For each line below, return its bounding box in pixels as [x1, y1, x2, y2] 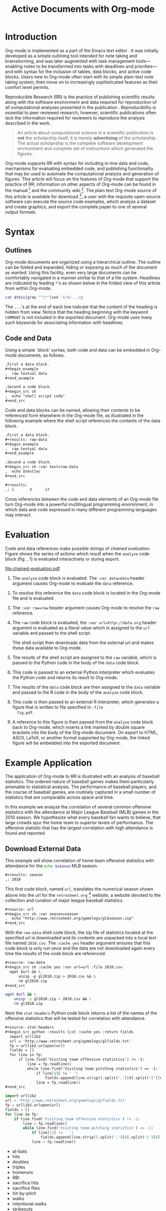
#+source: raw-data [5, 960, 45, 965]
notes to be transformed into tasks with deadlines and [24, 63, 133, 69]
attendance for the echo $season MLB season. [5, 863, 98, 869]
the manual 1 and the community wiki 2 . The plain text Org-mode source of [5, 186, 157, 193]
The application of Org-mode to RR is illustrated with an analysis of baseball [5, 773, 160, 779]
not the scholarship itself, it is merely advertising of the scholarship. [17, 135, 157, 141]
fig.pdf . [17, 709, 34, 715]
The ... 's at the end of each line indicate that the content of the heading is [5, 304, 158, 310]
